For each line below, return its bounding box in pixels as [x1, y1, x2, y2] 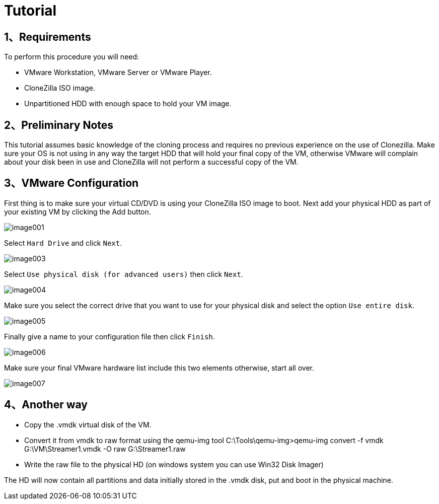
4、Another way [4, 398, 88, 411]
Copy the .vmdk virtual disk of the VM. [24, 420, 152, 429]
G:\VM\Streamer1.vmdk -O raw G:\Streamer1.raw [24, 444, 186, 453]
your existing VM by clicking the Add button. [4, 207, 151, 216]
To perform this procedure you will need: [4, 52, 139, 61]
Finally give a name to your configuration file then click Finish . [4, 332, 215, 341]
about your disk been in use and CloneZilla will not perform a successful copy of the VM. [4, 158, 299, 167]
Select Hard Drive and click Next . [4, 238, 122, 247]
